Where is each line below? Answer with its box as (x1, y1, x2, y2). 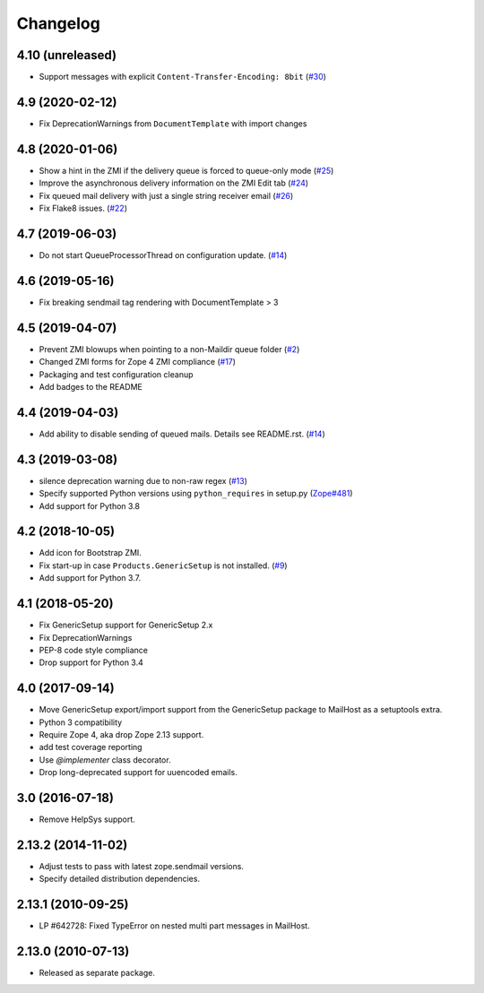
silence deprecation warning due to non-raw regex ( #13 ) (39, 475, 248, 486)
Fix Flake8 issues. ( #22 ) (39, 203, 128, 214)
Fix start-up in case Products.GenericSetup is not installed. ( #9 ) (39, 560, 288, 571)
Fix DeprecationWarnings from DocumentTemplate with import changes (39, 117, 307, 129)
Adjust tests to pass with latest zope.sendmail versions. (39, 860, 244, 871)
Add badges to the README (39, 381, 143, 392)
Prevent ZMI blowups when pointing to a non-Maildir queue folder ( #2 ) (39, 343, 300, 354)
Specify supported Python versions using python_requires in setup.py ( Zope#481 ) (39, 488, 353, 499)
